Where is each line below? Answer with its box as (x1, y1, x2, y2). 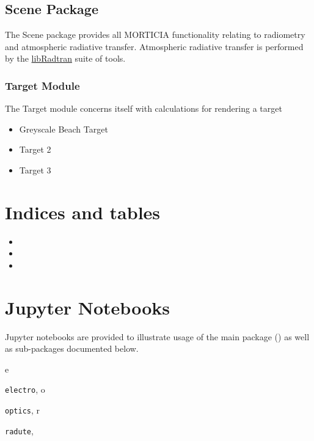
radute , (5, 424, 34, 437)
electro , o (5, 383, 45, 396)
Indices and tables (5, 199, 161, 224)
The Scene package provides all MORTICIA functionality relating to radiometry (5, 28, 305, 41)
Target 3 (19, 163, 51, 176)
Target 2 (19, 143, 51, 156)
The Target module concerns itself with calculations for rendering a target (5, 102, 282, 115)
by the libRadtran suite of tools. (5, 52, 126, 65)
